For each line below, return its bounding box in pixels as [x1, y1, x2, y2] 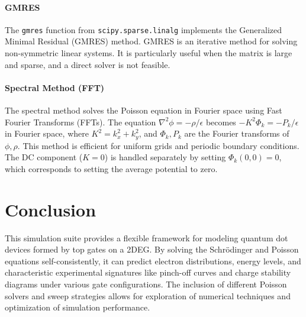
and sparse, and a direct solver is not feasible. [5, 58, 170, 70]
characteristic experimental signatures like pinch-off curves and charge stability [5, 266, 291, 279]
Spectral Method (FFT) [5, 81, 105, 93]
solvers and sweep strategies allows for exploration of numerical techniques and [5, 289, 291, 302]
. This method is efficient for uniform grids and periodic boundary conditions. [17, 139, 299, 151]
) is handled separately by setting [104, 151, 226, 163]
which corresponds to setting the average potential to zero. [5, 162, 218, 174]
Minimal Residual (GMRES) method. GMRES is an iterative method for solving [5, 35, 298, 47]
